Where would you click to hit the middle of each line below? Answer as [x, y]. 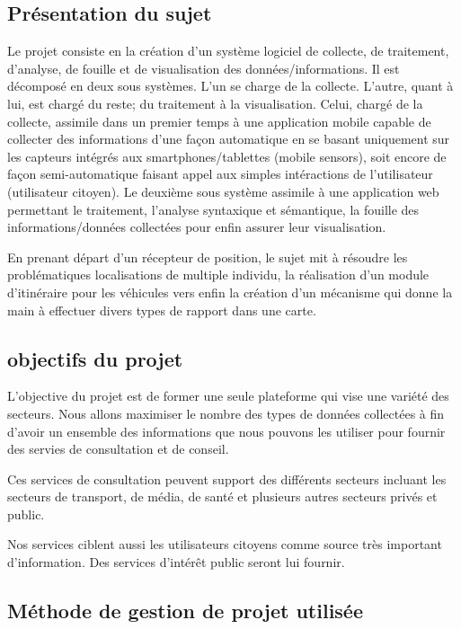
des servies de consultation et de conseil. [118, 449]
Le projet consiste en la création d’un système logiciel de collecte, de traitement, [228, 51]
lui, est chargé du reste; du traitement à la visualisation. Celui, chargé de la [215, 103]
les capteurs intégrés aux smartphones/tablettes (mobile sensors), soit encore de [227, 156]
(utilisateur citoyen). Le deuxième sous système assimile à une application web [223, 191]
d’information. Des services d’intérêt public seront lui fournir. [176, 562]
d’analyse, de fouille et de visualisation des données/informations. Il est [204, 68]
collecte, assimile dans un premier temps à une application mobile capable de [219, 121]
